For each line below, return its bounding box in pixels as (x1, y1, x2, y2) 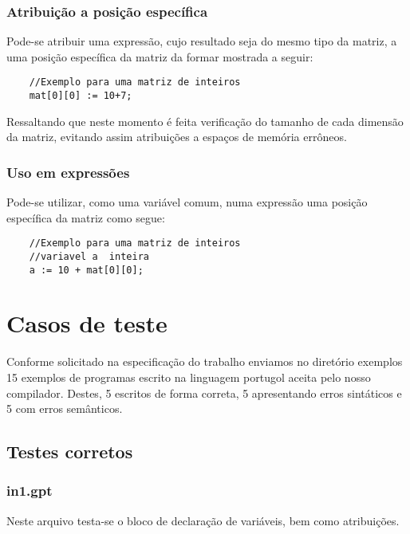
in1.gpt (6, 481, 53, 501)
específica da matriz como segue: (6, 209, 165, 226)
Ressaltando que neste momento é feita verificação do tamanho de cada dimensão (6, 112, 404, 129)
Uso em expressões (6, 162, 130, 182)
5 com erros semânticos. (6, 400, 123, 417)
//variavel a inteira (29, 250, 149, 262)
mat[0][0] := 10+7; (29, 90, 132, 102)
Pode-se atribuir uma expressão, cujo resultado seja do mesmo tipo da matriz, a (6, 33, 397, 49)
